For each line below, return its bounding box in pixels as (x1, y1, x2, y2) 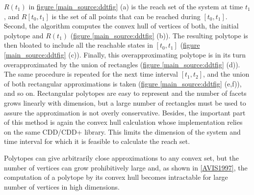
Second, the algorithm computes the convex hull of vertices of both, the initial (4, 21, 239, 31)
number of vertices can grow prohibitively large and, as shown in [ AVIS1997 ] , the (4, 162, 248, 172)
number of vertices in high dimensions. (4, 181, 120, 192)
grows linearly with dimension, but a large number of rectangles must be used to (4, 97, 246, 108)
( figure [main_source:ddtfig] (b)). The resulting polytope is (70, 30, 248, 40)
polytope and (4, 30, 44, 40)
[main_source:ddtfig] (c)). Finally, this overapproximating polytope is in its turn (4, 49, 246, 59)
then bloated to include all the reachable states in (4, 40, 153, 50)
